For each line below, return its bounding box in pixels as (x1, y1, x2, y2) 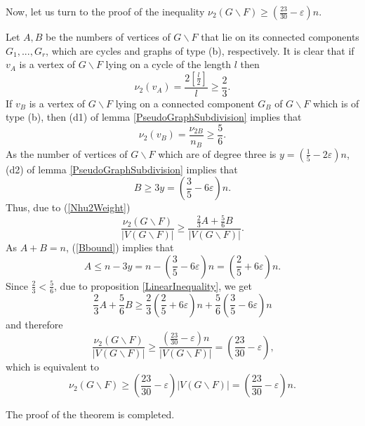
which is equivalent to (6, 359, 100, 373)
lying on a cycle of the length (105, 57, 232, 72)
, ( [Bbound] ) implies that (66, 240, 174, 255)
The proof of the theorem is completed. (6, 407, 175, 422)
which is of (312, 95, 359, 110)
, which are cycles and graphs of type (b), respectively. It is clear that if (46, 43, 354, 58)
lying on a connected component (115, 95, 255, 110)
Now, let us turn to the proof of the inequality (6, 4, 205, 18)
